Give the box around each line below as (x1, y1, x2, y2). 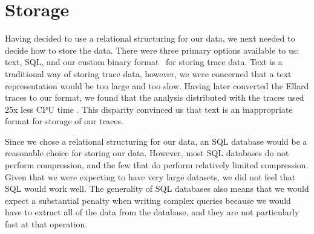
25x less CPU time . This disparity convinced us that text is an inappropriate (5, 103, 293, 115)
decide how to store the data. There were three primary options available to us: (5, 43, 299, 56)
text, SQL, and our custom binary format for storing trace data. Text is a (5, 55, 283, 68)
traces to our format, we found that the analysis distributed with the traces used (5, 91, 304, 104)
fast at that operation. (5, 218, 88, 230)
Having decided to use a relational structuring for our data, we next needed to (5, 32, 295, 45)
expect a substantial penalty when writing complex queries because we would (5, 194, 291, 206)
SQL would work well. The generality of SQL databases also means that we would (5, 182, 309, 195)
